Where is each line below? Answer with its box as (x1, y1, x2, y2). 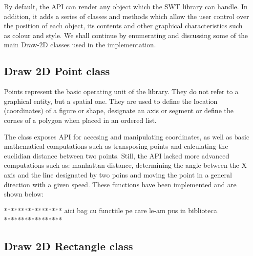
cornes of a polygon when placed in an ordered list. (4, 115, 157, 125)
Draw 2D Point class (4, 63, 110, 79)
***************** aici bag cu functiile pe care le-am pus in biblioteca (4, 205, 217, 215)
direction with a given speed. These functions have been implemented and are (4, 179, 236, 189)
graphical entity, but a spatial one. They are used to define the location (4, 96, 218, 106)
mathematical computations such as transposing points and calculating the (4, 141, 228, 151)
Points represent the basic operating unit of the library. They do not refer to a (4, 86, 239, 97)
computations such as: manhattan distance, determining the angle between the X (4, 160, 247, 170)
